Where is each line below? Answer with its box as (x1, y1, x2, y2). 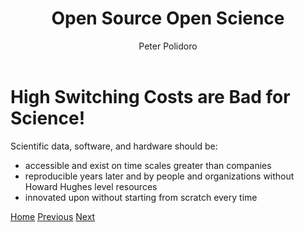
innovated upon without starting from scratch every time (24, 191, 258, 203)
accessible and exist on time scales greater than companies (24, 159, 272, 171)
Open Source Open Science (51, 7, 285, 30)
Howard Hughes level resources (24, 180, 158, 192)
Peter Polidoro (138, 40, 198, 52)
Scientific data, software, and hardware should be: (10, 140, 218, 152)
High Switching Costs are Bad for (10, 85, 291, 108)
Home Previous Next (10, 210, 96, 222)
